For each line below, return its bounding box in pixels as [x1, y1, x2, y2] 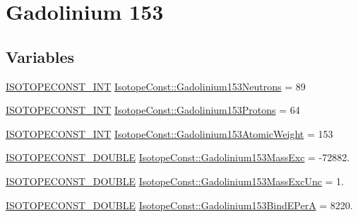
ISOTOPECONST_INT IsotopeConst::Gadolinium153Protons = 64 [6, 102, 300, 117]
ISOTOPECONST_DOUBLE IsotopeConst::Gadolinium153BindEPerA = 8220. [6, 197, 353, 212]
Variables [6, 45, 75, 67]
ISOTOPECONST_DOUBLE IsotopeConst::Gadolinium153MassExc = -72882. [6, 150, 350, 165]
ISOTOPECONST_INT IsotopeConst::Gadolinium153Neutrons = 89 [6, 78, 306, 93]
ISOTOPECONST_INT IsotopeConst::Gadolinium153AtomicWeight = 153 [6, 126, 333, 141]
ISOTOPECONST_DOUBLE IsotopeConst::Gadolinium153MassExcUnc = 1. [6, 173, 345, 188]
